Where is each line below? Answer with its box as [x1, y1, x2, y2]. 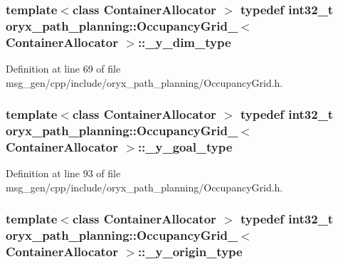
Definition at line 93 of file [6, 166, 121, 181]
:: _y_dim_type [137, 33, 231, 51]
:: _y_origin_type [137, 243, 243, 260]
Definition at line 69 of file [6, 61, 121, 76]
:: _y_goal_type [137, 138, 233, 156]
